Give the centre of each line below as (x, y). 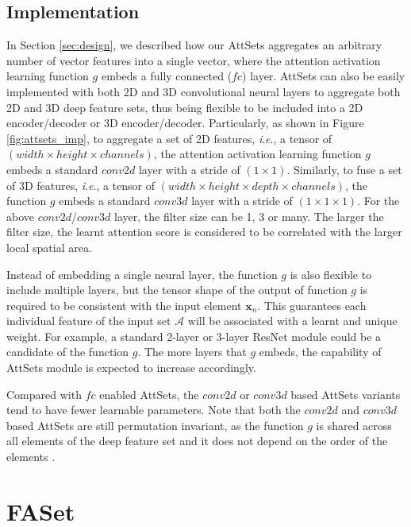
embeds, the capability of (320, 352)
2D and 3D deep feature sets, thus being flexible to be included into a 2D (185, 107)
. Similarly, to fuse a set (344, 169)
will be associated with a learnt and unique (292, 321)
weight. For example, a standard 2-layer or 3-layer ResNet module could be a (194, 336)
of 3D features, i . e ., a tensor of (81, 185)
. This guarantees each (312, 305)
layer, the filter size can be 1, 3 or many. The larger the (249, 216)
